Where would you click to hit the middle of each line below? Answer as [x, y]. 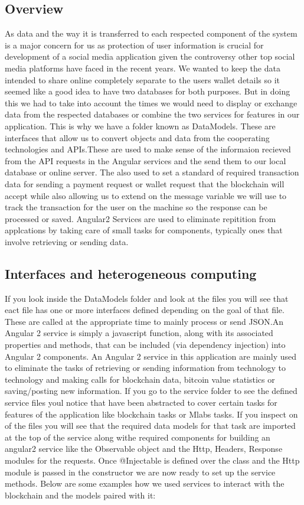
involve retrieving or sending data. [67, 241]
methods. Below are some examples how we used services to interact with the [145, 483]
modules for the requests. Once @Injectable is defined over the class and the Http [152, 460]
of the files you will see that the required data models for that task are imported [150, 426]
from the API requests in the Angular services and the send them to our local [146, 160]
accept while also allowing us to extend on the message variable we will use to [146, 195]
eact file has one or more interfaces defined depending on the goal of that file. [145, 310]
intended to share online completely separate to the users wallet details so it [143, 79]
